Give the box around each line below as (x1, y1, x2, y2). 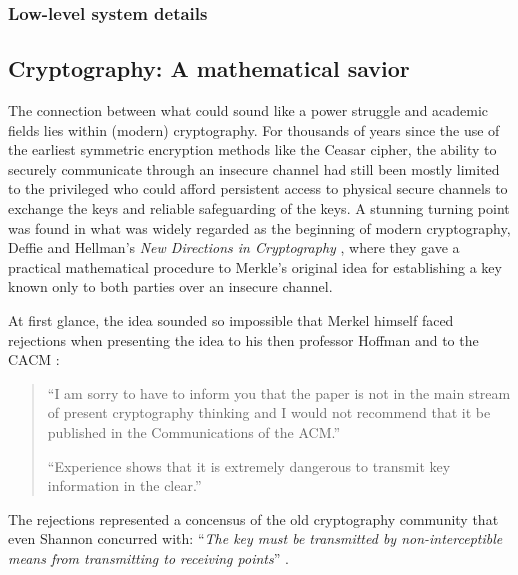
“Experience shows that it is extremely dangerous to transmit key (47, 455, 451, 476)
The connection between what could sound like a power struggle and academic (8, 100, 489, 121)
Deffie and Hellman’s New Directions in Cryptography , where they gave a (8, 237, 460, 258)
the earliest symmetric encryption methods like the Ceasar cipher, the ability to (8, 139, 497, 160)
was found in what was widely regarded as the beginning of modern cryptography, (8, 217, 511, 238)
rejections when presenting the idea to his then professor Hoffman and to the (8, 329, 479, 350)
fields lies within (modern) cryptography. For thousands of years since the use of (8, 119, 500, 140)
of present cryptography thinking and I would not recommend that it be (47, 402, 491, 423)
